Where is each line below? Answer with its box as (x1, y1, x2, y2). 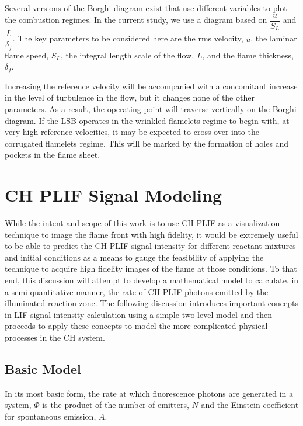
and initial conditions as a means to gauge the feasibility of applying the (5, 251, 264, 263)
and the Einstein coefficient (201, 399, 299, 411)
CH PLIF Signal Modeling (5, 183, 222, 207)
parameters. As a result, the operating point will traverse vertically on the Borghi (5, 103, 297, 115)
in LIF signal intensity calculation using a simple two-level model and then (5, 308, 273, 320)
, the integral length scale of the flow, (60, 49, 194, 61)
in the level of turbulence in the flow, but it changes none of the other (5, 91, 255, 103)
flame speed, (5, 49, 49, 61)
